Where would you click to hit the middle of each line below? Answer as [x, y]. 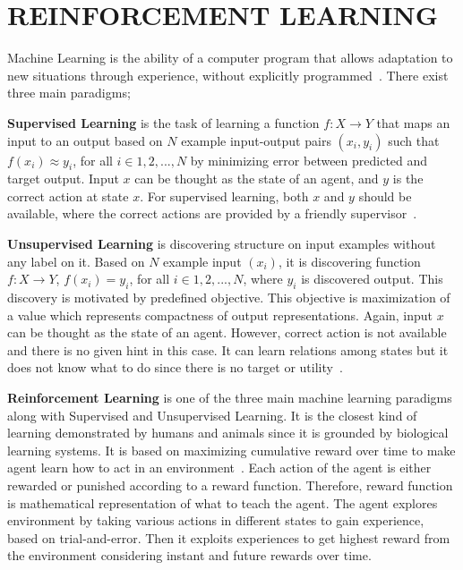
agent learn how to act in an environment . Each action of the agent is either [219, 468]
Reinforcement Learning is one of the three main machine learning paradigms [230, 398]
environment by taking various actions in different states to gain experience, [216, 520]
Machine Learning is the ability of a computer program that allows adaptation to [230, 58]
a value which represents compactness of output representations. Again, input [220, 315]
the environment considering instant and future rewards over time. [189, 555]
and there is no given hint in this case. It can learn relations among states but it [228, 349]
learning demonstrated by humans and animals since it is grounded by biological [228, 433]
